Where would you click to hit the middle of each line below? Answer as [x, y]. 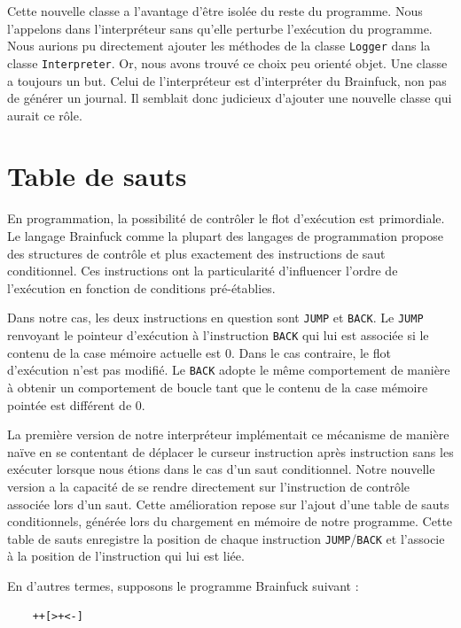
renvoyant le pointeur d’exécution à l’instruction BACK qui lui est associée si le [218, 335]
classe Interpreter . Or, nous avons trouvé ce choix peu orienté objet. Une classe [227, 62]
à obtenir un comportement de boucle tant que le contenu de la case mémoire [218, 387]
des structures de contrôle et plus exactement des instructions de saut [196, 253]
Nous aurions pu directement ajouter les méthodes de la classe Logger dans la [219, 46]
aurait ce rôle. [45, 115]
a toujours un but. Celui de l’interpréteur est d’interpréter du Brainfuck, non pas [227, 80]
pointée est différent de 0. [76, 404]
